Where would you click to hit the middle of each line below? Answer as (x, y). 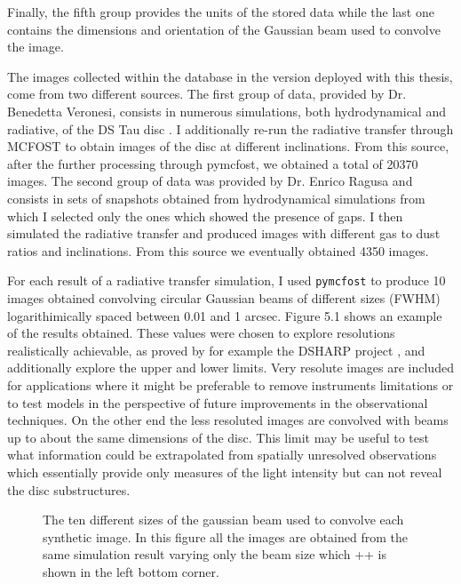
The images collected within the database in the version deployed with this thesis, (230, 76)
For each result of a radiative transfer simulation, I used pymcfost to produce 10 (227, 280)
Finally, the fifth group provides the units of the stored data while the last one (221, 12)
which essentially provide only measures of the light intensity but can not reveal (225, 472)
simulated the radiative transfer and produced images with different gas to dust (224, 233)
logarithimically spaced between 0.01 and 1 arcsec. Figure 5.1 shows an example (225, 315)
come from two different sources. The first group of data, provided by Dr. (207, 94)
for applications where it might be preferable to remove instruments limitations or (230, 384)
